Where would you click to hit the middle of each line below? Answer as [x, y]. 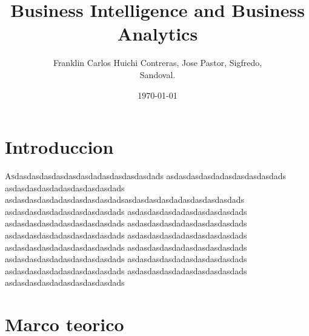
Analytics [158, 34]
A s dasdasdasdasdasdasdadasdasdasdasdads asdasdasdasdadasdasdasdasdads [146, 176]
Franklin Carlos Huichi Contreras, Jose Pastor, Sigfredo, [158, 63]
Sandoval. [158, 74]
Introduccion [59, 147]
